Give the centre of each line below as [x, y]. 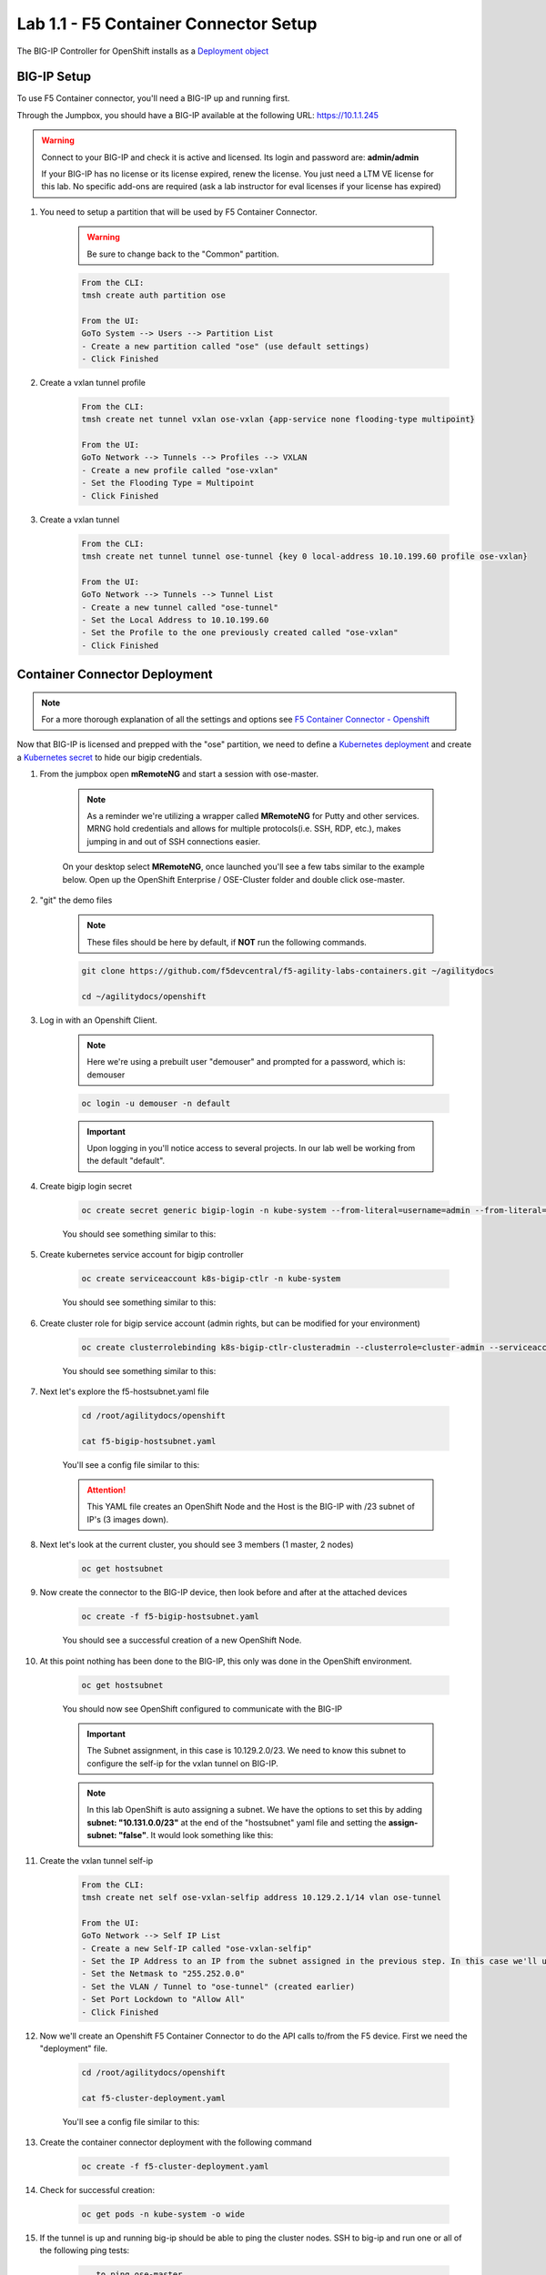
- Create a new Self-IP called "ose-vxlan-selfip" [197, 1948]
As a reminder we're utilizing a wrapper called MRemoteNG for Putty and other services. [253, 816]
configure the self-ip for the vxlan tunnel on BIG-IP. [183, 1763]
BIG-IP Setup [54, 77]
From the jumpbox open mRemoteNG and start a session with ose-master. [179, 774]
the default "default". [126, 1161]
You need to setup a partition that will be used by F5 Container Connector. [178, 212]
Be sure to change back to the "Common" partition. [183, 254]
